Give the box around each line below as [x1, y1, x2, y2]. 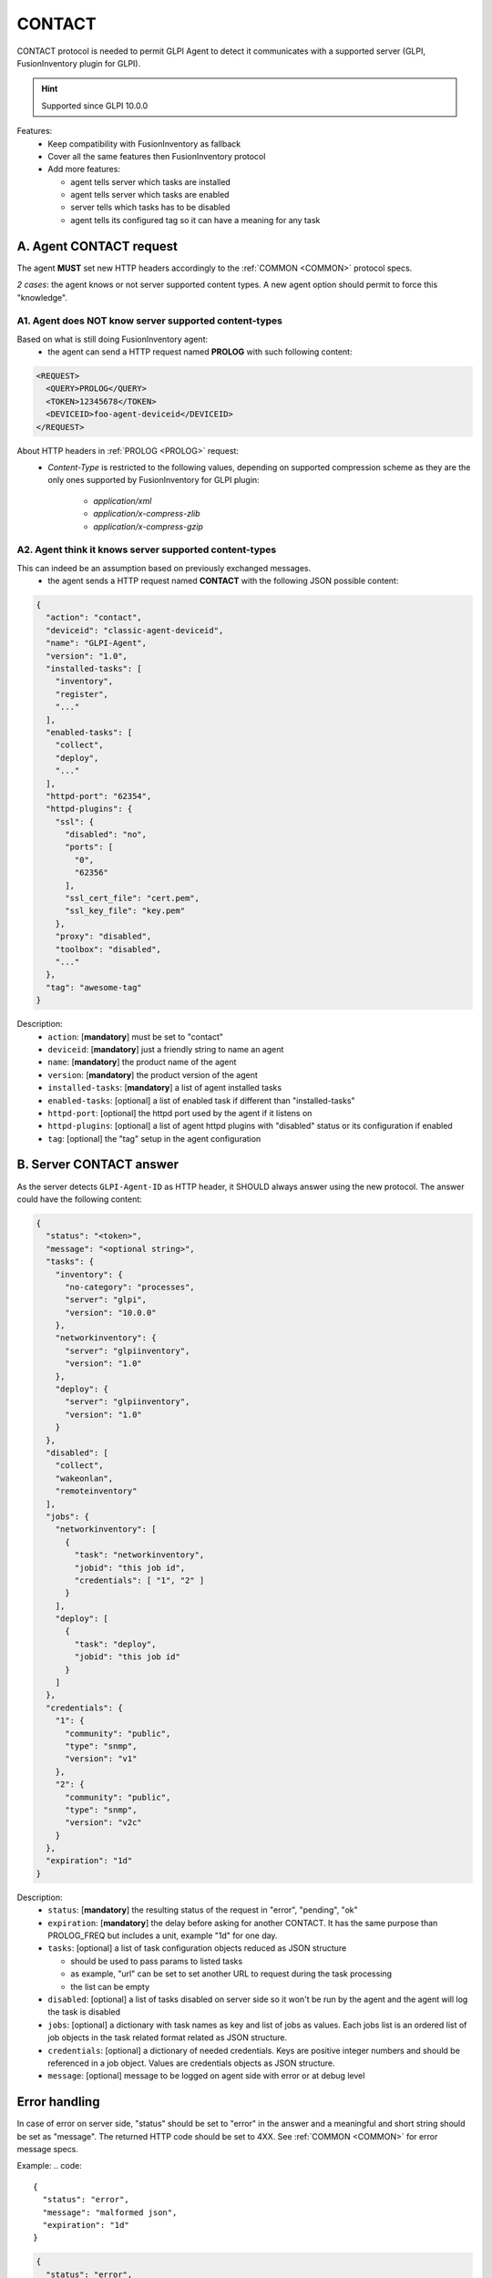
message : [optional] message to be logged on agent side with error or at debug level [47, 2070, 365, 2081]
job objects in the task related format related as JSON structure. [47, 2032, 288, 2043]
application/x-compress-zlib [93, 508, 200, 519]
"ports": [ [65, 842, 114, 852]
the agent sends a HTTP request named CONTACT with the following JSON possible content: [47, 575, 399, 587]
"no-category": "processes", [65, 1281, 195, 1292]
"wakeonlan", [55, 1472, 114, 1483]
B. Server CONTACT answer [16, 1157, 179, 1173]
